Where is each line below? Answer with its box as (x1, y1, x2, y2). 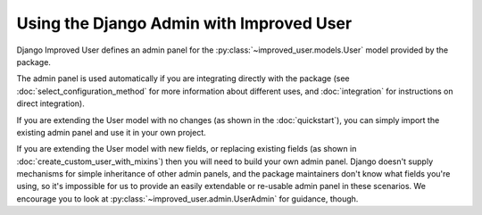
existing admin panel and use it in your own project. (16, 127, 207, 137)
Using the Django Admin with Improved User (16, 13, 353, 33)
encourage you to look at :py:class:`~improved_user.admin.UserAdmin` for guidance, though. (16, 193, 359, 204)
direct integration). (16, 98, 85, 109)
